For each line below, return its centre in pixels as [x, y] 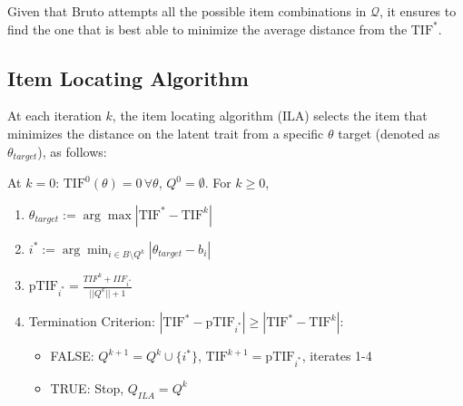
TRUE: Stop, [87, 387]
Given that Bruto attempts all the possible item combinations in [187, 11]
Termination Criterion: [92, 321]
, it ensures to [418, 11]
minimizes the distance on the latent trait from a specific [166, 133]
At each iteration [54, 116]
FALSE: [72, 356]
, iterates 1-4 [337, 356]
